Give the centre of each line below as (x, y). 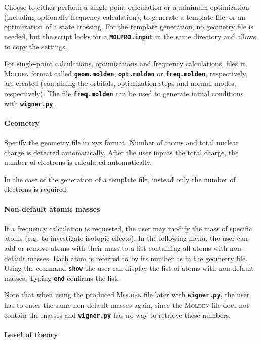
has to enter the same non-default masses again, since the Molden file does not (127, 305)
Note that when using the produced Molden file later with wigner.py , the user (127, 295)
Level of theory (31, 334)
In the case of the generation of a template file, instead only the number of (120, 179)
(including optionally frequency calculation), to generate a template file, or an (125, 16)
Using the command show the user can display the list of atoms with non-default (129, 268)
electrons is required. (36, 189)
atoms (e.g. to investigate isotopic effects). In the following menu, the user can (126, 238)
